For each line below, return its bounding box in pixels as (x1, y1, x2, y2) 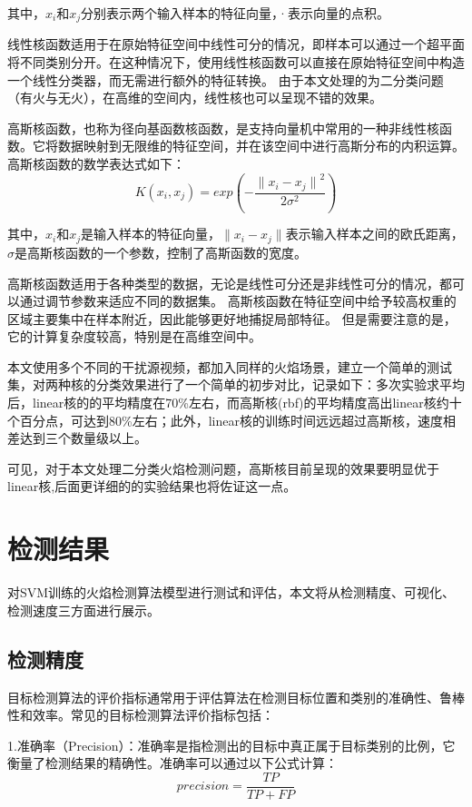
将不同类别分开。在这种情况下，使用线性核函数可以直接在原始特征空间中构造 (7, 53, 465, 72)
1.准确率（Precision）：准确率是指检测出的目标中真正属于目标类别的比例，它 (7, 735, 456, 754)
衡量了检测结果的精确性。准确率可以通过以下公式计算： (7, 753, 338, 773)
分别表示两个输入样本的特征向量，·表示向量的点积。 (81, 4, 389, 22)
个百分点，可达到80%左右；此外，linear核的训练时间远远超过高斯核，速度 (7, 410, 443, 429)
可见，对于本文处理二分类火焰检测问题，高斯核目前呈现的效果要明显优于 (7, 458, 439, 477)
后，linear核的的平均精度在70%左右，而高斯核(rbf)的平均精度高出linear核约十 (7, 393, 462, 412)
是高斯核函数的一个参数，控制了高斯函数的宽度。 (15, 242, 307, 261)
